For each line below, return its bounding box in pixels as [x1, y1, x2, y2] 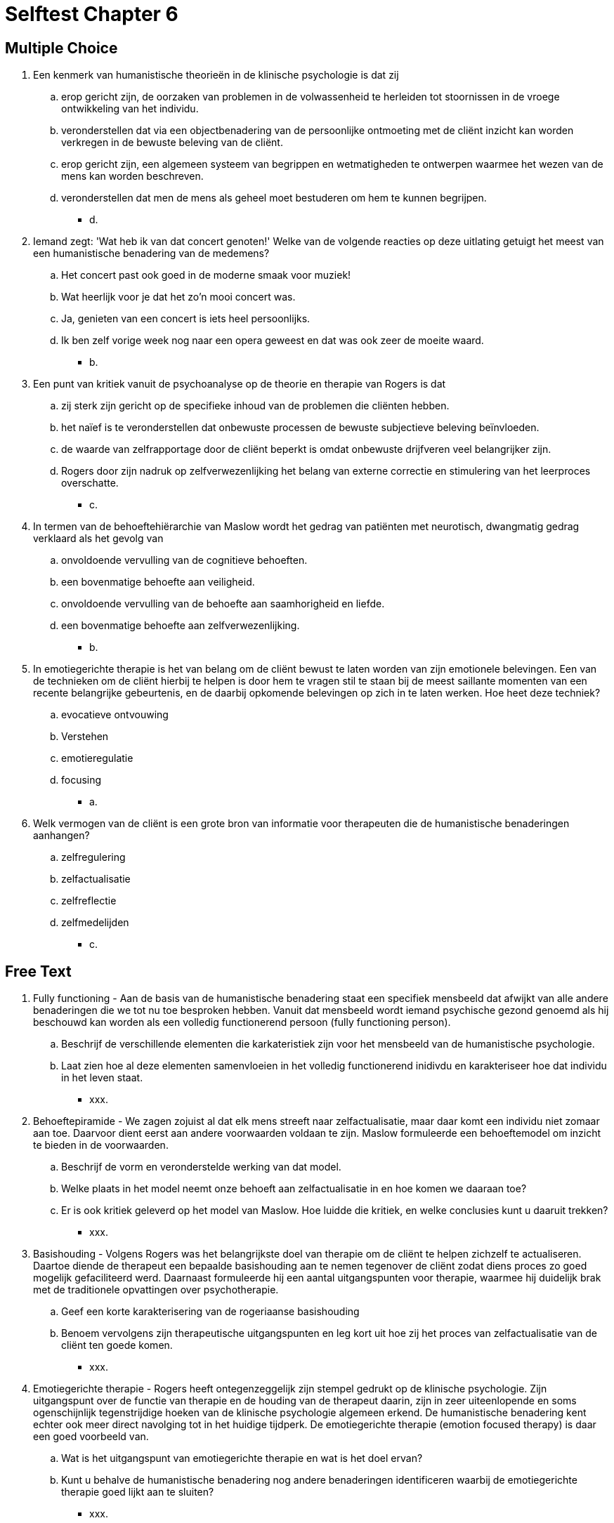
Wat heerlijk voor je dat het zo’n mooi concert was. [61, 291, 296, 303]
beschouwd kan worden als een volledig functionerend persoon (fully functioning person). [33, 1016, 451, 1029]
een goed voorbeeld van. [33, 1430, 149, 1443]
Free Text [5, 962, 72, 980]
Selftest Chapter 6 [5, 2, 178, 26]
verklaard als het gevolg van [33, 532, 164, 545]
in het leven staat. [61, 1072, 143, 1084]
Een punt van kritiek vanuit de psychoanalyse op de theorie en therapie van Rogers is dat [33, 378, 446, 390]
